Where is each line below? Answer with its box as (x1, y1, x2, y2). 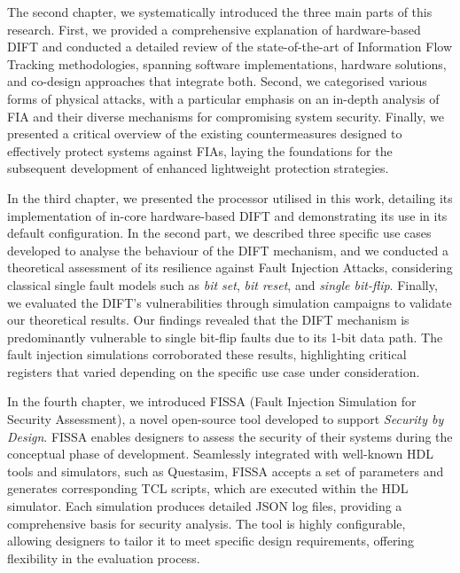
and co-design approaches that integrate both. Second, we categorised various (7, 72, 427, 90)
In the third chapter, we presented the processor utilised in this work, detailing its (7, 188, 453, 207)
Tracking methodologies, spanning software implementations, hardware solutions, (7, 54, 447, 73)
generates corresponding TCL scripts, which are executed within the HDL (7, 479, 409, 498)
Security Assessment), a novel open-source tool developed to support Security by (7, 410, 444, 428)
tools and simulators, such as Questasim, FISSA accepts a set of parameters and (7, 461, 444, 480)
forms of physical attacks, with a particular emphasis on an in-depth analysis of (7, 89, 440, 107)
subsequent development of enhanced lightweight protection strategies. (7, 159, 389, 177)
